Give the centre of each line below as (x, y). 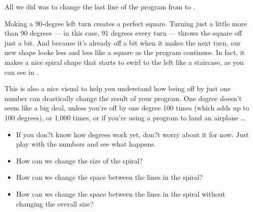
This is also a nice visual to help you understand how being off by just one (118, 88)
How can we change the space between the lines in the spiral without (121, 193)
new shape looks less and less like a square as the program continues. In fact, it (125, 52)
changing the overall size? (55, 203)
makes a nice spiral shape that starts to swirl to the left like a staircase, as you (124, 62)
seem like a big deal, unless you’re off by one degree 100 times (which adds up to (127, 108)
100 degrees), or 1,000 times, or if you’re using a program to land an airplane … (125, 117)
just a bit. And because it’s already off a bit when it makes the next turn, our (123, 42)
